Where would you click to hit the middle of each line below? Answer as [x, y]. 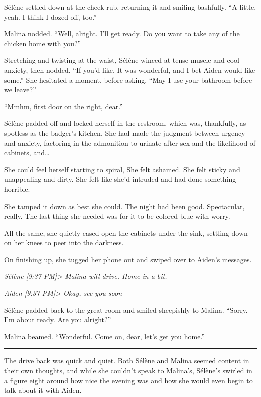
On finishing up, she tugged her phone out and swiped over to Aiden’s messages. [128, 259]
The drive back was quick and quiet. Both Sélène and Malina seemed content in [127, 361]
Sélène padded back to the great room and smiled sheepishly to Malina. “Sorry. [126, 310]
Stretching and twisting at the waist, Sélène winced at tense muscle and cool [122, 60]
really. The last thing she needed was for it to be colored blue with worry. [117, 216]
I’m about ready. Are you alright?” [58, 320]
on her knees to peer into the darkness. [64, 242]
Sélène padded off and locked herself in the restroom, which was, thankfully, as [125, 123]
